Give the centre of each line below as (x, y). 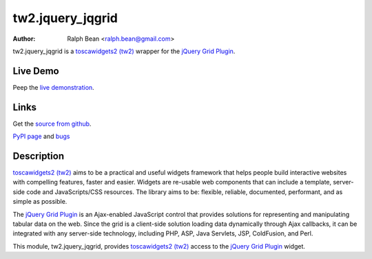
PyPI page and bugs (41, 136)
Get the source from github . (52, 124)
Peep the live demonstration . (53, 87)
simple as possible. (40, 202)
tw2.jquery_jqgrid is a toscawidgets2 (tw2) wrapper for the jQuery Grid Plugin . (124, 51)
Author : (24, 39)
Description (39, 156)
